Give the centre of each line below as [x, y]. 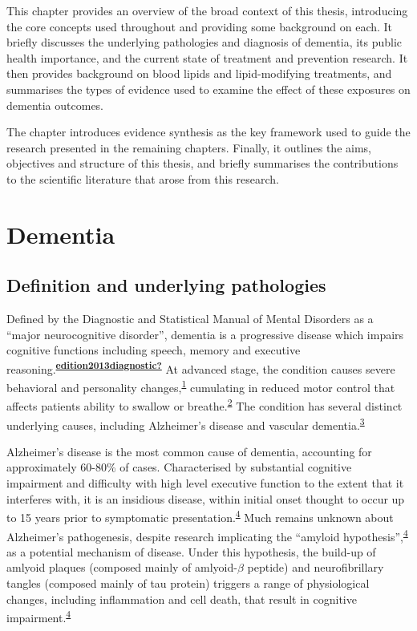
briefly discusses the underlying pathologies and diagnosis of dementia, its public [204, 42]
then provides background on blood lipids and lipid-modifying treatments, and [199, 73]
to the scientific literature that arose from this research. [143, 178]
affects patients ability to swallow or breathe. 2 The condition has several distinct [204, 405]
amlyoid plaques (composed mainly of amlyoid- [122, 567]
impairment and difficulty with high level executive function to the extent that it [205, 483]
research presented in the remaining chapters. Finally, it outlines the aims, [189, 147]
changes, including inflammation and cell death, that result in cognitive [182, 599]
